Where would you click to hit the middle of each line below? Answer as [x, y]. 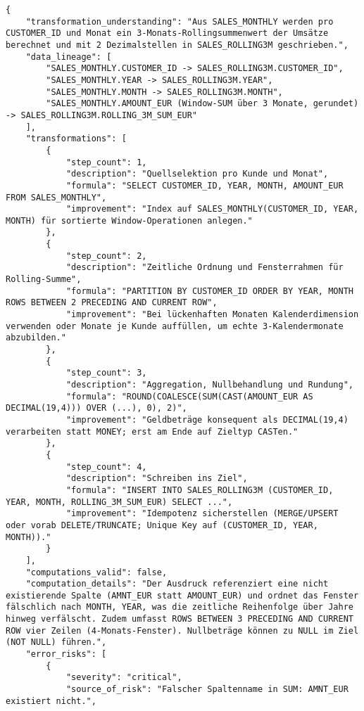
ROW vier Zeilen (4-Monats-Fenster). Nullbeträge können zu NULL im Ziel [182, 630]
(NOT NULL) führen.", [56, 642]
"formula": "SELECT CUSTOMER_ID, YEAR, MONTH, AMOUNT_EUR [205, 185]
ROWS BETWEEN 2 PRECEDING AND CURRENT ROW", [112, 303]
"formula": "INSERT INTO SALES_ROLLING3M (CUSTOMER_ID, [200, 490]
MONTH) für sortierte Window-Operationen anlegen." [129, 220]
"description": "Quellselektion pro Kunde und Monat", [197, 174]
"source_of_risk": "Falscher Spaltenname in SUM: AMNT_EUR [207, 690]
